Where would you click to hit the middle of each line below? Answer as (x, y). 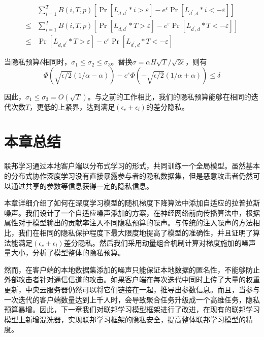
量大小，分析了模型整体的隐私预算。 (64, 252)
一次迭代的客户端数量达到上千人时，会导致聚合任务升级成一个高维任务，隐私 (132, 299)
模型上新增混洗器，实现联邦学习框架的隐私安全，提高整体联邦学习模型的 (125, 319)
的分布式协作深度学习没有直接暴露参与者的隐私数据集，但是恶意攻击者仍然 (128, 176)
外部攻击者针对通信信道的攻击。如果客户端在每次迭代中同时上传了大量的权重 (132, 279)
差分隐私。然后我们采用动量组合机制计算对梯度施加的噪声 (160, 242)
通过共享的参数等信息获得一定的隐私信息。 (82, 186)
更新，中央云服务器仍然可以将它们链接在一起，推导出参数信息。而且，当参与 (132, 289)
